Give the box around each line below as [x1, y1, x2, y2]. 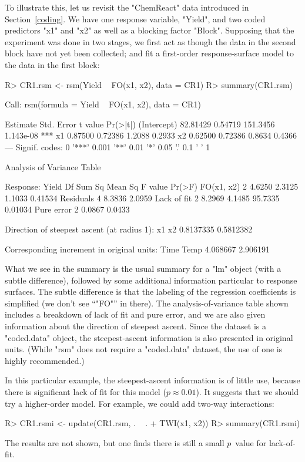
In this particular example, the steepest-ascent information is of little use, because [5, 374, 300, 386]
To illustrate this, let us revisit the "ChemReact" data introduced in [5, 1, 249, 13]
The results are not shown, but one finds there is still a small [5, 436, 224, 448]
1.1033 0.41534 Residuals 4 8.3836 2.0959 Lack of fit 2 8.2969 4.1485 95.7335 [5, 191, 280, 204]
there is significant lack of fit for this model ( [5, 386, 166, 398]
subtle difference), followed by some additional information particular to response [5, 274, 297, 286]
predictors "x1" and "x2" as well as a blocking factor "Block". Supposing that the [5, 24, 294, 36]
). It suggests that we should [196, 386, 299, 398]
